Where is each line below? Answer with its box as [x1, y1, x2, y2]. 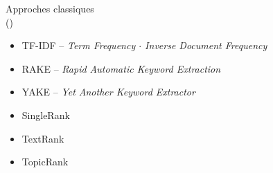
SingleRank [21, 107, 70, 122]
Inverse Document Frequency [145, 38, 267, 53]
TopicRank [21, 154, 69, 169]
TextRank [21, 131, 64, 145]
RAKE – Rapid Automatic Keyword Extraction [21, 61, 221, 75]
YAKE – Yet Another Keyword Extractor [21, 84, 195, 99]
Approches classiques [6, 1, 94, 15]
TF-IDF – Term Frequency [21, 38, 136, 53]
